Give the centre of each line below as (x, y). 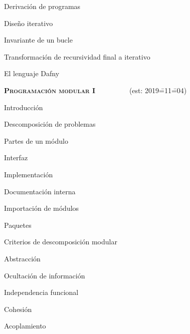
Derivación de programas (42, 6)
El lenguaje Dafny (32, 73)
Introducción (24, 107)
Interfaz (16, 157)
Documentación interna (40, 191)
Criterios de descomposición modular (61, 242)
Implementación (29, 174)
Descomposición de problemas (50, 124)
